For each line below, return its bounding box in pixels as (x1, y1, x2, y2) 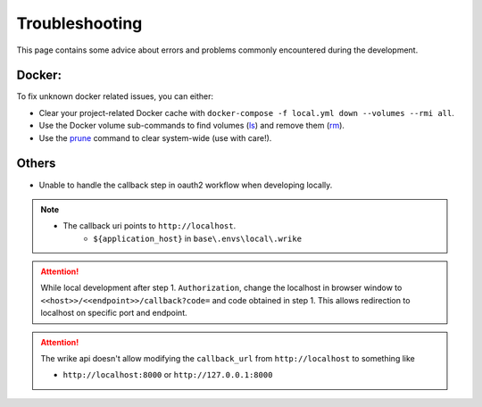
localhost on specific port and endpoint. (40, 308, 187, 319)
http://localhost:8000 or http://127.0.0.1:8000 (62, 370, 273, 380)
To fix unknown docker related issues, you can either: (16, 91, 214, 102)
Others (16, 156, 56, 171)
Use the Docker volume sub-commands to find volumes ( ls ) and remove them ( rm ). (38, 120, 345, 131)
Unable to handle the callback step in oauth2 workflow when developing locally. (38, 179, 333, 190)
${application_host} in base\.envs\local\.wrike (93, 233, 303, 244)
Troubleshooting (16, 13, 143, 33)
